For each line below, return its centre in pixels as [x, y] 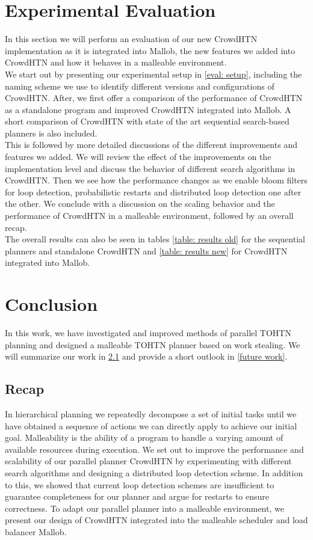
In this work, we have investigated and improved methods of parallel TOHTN [148, 333]
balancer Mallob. [36, 532]
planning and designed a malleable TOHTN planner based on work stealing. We [153, 344]
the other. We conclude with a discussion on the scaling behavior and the [140, 204]
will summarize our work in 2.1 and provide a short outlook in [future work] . [146, 356]
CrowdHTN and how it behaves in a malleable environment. [116, 62]
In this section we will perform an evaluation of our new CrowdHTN [131, 39]
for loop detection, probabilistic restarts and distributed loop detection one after [153, 192]
